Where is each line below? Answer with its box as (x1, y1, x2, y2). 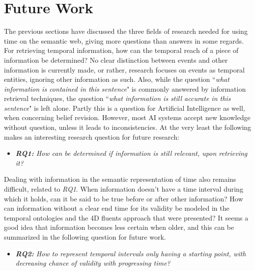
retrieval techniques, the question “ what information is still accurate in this (4, 93, 231, 103)
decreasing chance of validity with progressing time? (15, 258, 170, 268)
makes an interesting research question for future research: (4, 131, 179, 142)
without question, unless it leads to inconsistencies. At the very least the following (4, 122, 252, 132)
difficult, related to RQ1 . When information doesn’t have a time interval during (4, 184, 243, 194)
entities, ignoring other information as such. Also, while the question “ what (4, 74, 229, 84)
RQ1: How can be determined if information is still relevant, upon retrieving (15, 148, 248, 158)
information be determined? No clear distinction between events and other (4, 54, 228, 65)
